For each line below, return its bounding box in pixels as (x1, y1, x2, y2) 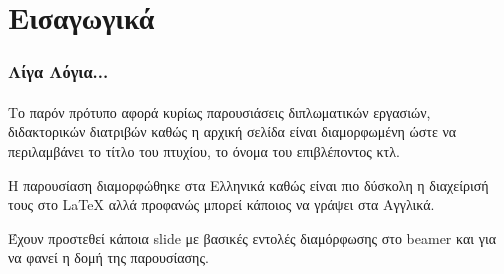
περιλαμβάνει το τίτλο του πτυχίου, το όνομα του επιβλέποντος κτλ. (8, 141, 400, 161)
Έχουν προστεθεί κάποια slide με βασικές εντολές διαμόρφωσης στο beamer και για (8, 227, 497, 248)
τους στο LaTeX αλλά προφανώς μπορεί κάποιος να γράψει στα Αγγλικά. (8, 194, 435, 215)
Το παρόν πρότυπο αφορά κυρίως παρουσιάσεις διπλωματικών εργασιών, (8, 101, 431, 122)
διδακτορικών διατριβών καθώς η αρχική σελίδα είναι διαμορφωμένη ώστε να (8, 121, 457, 142)
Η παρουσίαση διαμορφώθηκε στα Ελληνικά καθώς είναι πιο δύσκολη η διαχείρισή (8, 174, 489, 195)
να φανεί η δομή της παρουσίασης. (8, 247, 209, 268)
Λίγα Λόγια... (8, 59, 109, 84)
